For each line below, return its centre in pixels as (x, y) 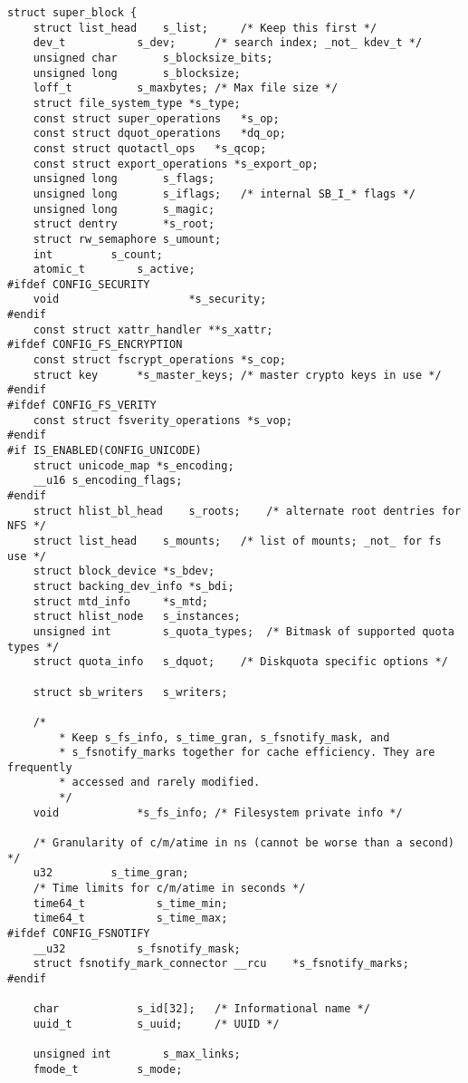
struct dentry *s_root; (124, 224)
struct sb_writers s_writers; (130, 692)
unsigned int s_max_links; (137, 1054)
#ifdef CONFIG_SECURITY (79, 284)
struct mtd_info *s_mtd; (120, 601)
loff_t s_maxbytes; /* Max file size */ (186, 88)
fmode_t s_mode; (108, 1069)
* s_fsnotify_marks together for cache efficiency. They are (247, 753)
